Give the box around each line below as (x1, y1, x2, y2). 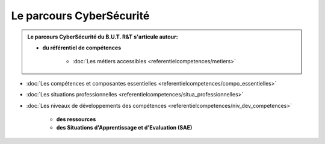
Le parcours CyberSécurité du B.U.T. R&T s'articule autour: (27, 33, 178, 40)
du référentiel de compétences (42, 44, 122, 51)
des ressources (56, 115, 96, 123)
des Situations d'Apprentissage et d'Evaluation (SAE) (56, 124, 193, 131)
